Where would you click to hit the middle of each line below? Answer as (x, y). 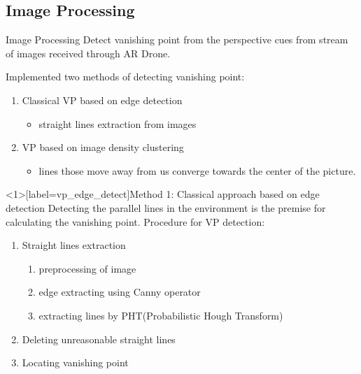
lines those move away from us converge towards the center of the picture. (197, 170)
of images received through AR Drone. (88, 53)
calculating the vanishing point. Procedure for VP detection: (135, 221)
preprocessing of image (87, 268)
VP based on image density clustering (103, 147)
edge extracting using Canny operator (120, 292)
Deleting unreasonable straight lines (99, 339)
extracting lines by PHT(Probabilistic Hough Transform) (161, 315)
